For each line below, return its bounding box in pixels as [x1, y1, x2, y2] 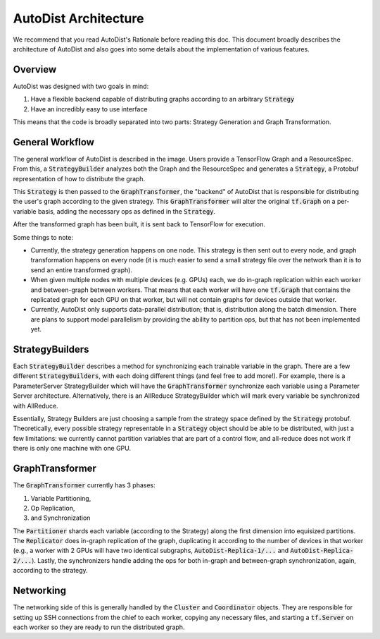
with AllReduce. [13, 401, 59, 410]
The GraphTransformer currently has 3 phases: [13, 481, 156, 489]
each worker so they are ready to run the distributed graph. [13, 623, 185, 631]
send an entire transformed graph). [30, 265, 133, 274]
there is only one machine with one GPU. [13, 444, 132, 453]
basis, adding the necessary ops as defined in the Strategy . [37, 207, 216, 215]
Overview [13, 63, 57, 75]
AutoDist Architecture [13, 11, 144, 26]
